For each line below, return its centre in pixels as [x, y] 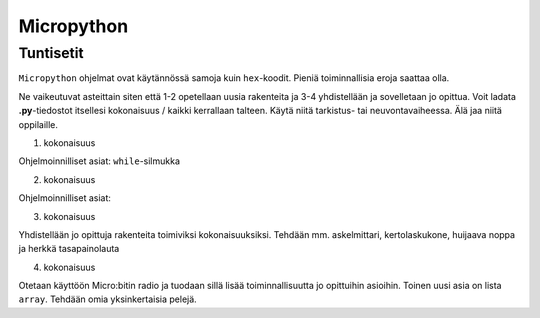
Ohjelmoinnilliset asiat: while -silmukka [99, 161]
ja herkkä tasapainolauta [69, 249]
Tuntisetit [51, 53]
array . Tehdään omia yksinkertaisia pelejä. [107, 299]
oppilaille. [38, 124]
